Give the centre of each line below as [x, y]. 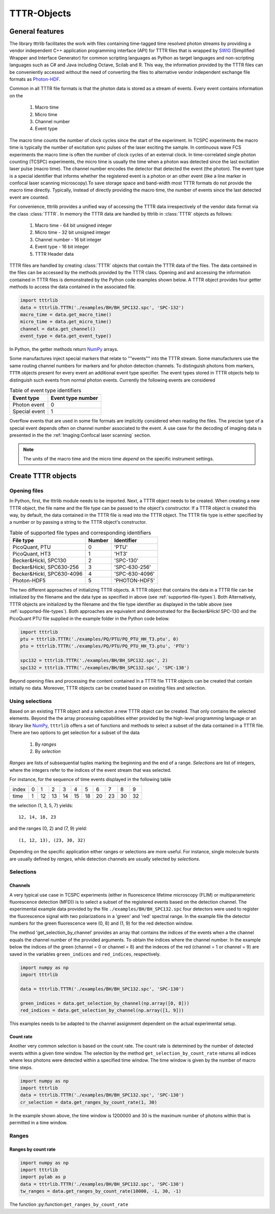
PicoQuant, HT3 [32, 554]
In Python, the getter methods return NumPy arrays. [64, 349]
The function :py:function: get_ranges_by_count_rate [69, 1204]
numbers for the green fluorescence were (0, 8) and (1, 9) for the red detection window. [101, 923]
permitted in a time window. [38, 1123]
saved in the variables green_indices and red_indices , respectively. [85, 954]
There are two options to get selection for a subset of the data [75, 733]
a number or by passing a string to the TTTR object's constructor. [78, 522]
